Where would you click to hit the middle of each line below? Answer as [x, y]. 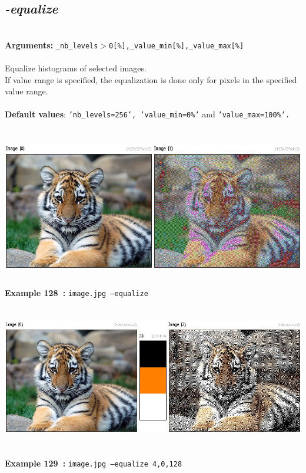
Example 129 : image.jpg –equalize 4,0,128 [94, 463]
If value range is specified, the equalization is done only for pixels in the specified [151, 79]
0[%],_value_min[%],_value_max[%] [177, 46]
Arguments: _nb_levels [51, 45]
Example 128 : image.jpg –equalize [76, 293]
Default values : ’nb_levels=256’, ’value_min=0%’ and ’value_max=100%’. [147, 114]
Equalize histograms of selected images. [76, 68]
